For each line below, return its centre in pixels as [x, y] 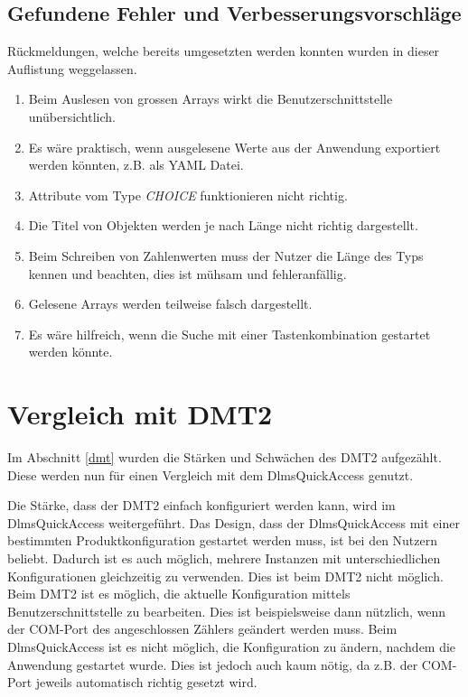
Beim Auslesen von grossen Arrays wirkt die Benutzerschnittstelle [211, 99]
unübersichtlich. [72, 116]
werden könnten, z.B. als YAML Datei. [136, 165]
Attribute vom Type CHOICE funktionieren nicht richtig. [188, 195]
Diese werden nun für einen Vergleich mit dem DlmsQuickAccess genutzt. [211, 474]
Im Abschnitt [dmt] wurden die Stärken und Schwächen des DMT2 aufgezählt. [225, 457]
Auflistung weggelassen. [72, 68]
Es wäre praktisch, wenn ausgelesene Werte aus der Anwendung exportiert [234, 147]
